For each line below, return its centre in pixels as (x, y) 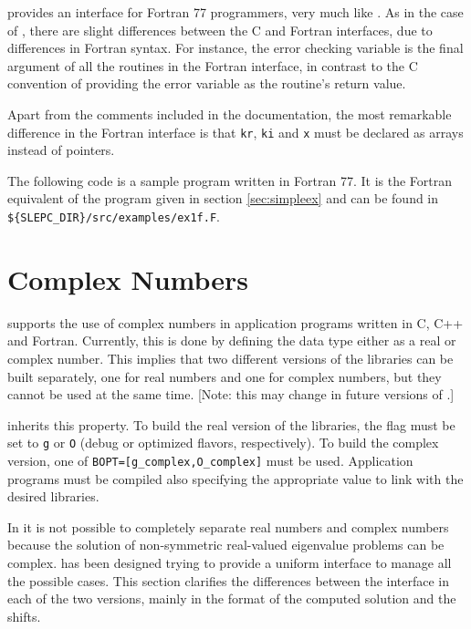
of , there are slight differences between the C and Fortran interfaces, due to (220, 30)
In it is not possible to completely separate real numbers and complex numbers (228, 526)
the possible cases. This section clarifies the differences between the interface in (229, 580)
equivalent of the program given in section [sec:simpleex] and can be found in (223, 198)
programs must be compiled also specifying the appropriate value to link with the (235, 478)
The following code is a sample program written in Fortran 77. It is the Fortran (230, 180)
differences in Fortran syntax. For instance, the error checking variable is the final (235, 48)
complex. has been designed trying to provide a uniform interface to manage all (230, 563)
